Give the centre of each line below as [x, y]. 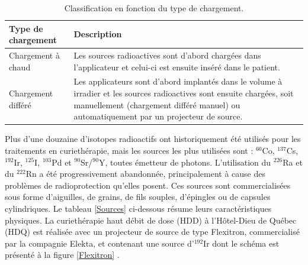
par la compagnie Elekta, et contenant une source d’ [100, 243]
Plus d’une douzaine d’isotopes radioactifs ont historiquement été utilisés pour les [153, 139]
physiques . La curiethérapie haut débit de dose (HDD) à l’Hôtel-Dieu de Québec [151, 220]
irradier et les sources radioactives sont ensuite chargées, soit [184, 93]
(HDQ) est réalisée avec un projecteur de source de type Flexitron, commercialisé [152, 232]
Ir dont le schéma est [241, 243]
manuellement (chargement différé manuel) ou [157, 104]
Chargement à [34, 55]
